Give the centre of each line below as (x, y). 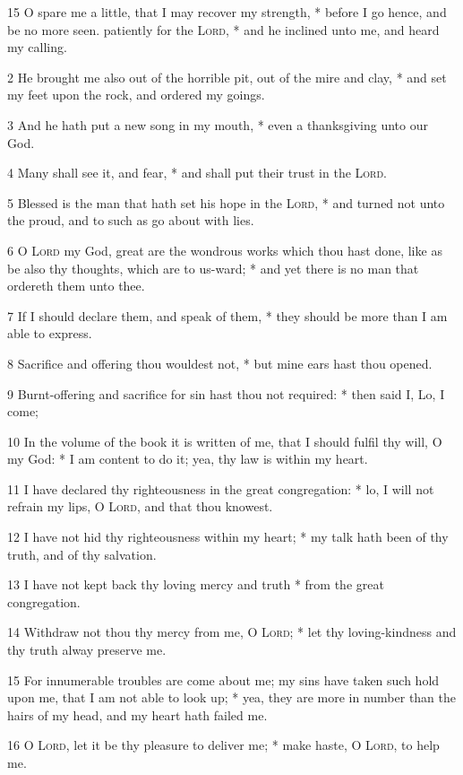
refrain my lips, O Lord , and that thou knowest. (140, 506)
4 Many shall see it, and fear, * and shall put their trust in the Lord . (197, 173)
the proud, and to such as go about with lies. (131, 220)
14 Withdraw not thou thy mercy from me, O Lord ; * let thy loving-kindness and (232, 632)
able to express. (50, 333)
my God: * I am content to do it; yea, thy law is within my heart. (188, 459)
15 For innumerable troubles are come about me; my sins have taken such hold (223, 679)
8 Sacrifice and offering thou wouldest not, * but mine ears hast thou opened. (220, 363)
